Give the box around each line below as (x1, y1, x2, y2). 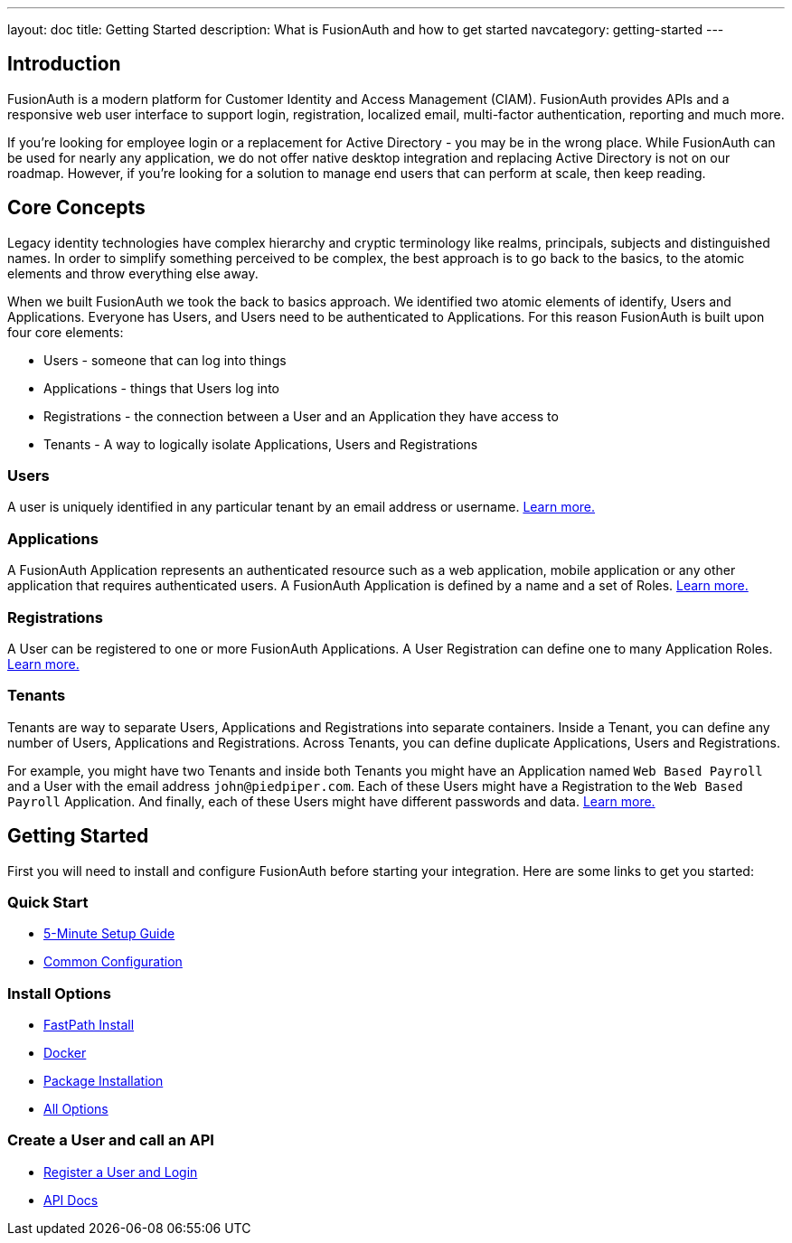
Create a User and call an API (7, 1131, 214, 1150)
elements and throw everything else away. (7, 265, 259, 281)
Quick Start (7, 892, 89, 911)
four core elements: (7, 324, 124, 340)
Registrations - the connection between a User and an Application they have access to (43, 408, 559, 424)
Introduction (7, 52, 121, 76)
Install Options (7, 984, 111, 1003)
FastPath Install (43, 1017, 135, 1033)
